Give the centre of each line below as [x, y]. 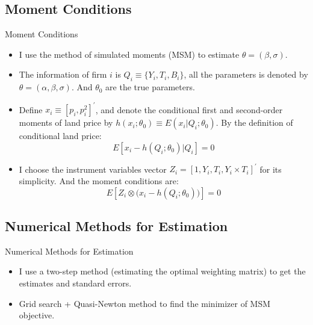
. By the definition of [254, 122]
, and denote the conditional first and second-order [189, 109]
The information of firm [63, 74]
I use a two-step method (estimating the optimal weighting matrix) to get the [162, 271]
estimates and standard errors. [75, 283]
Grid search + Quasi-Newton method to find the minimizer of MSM [145, 303]
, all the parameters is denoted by [246, 74]
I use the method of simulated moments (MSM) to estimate [129, 54]
